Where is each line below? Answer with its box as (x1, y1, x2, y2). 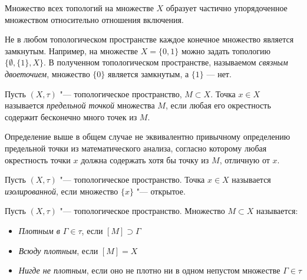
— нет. (206, 67, 232, 80)
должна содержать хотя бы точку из (81, 153, 209, 166)
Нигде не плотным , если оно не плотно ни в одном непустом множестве (18, 264, 280, 276)
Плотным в (18, 224, 60, 236)
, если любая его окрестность (165, 99, 271, 111)
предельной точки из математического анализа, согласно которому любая (5, 141, 267, 154)
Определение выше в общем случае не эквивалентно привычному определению (5, 130, 291, 143)
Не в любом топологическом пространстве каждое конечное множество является (5, 33, 294, 45)
